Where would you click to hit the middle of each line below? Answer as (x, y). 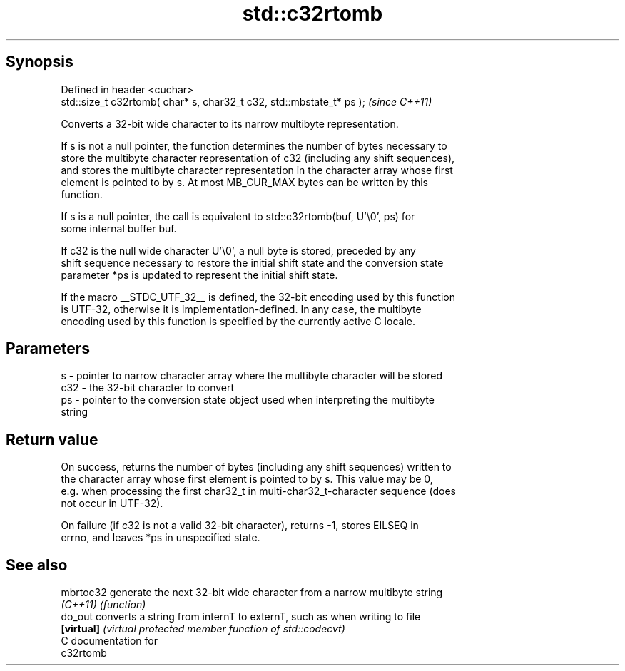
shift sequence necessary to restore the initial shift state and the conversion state (252, 262)
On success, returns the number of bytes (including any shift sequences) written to (256, 467)
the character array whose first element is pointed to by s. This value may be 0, (247, 479)
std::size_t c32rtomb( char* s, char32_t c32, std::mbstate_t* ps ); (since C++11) (247, 101)
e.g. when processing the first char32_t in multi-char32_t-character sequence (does (258, 491)
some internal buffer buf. (119, 228)
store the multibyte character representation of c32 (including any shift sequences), (258, 158)
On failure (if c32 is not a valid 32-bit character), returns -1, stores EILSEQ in (240, 526)
